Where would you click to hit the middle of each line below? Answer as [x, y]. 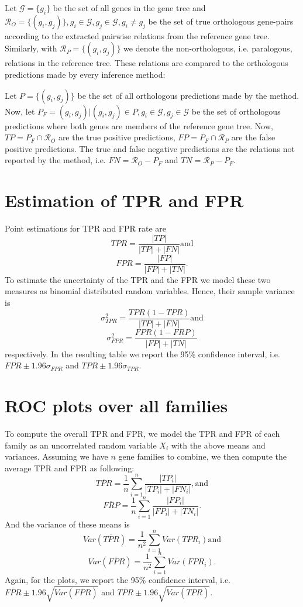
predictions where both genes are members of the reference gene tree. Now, [139, 125]
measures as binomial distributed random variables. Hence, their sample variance [150, 291]
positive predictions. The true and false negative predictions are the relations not [150, 148]
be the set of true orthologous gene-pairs [221, 21]
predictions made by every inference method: [85, 74]
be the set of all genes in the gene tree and [129, 8]
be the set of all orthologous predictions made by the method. [188, 95]
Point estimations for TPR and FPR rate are [85, 228]
